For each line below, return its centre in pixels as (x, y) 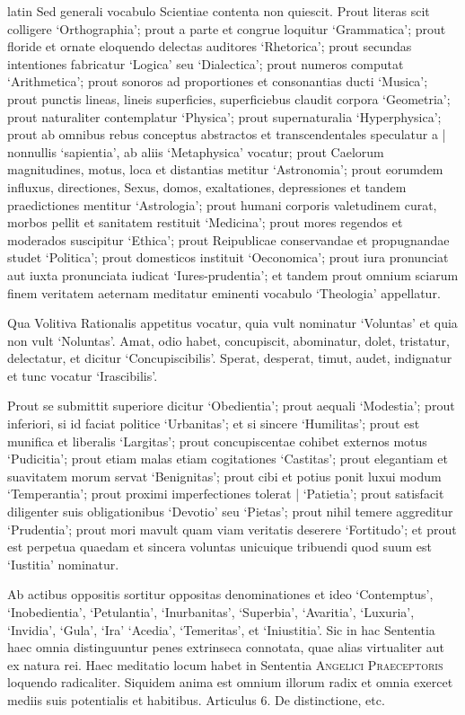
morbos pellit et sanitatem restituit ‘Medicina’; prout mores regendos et (205, 222)
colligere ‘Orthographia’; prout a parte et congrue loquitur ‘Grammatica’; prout (227, 28)
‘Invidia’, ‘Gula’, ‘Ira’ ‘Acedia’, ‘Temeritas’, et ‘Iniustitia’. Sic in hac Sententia (221, 629)
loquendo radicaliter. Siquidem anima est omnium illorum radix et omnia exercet (230, 682)
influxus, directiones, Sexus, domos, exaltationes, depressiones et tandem (207, 186)
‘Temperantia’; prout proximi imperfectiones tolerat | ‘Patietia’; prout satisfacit (226, 494)
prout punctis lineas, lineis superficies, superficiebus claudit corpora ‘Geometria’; (229, 98)
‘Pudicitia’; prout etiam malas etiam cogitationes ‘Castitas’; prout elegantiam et (228, 459)
